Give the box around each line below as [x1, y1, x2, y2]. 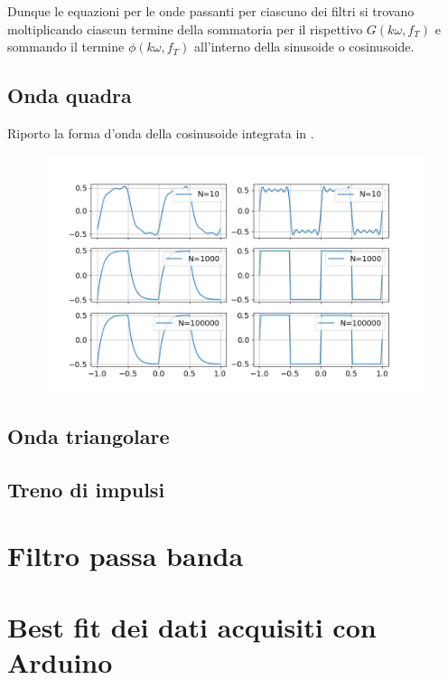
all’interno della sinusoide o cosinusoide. [194, 37, 415, 56]
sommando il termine [7, 37, 125, 56]
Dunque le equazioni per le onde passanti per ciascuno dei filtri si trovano [7, 2, 415, 20]
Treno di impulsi [7, 475, 165, 503]
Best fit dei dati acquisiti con [7, 608, 377, 645]
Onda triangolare [7, 421, 170, 449]
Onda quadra [7, 81, 132, 109]
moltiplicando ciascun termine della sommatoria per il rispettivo [7, 19, 363, 38]
